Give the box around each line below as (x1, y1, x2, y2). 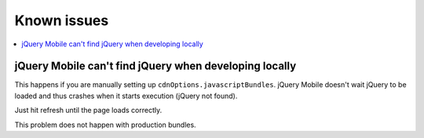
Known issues (14, 12, 109, 29)
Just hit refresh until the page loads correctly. (14, 106, 163, 115)
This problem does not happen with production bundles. (14, 120, 196, 129)
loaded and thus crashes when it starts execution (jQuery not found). (14, 91, 238, 100)
